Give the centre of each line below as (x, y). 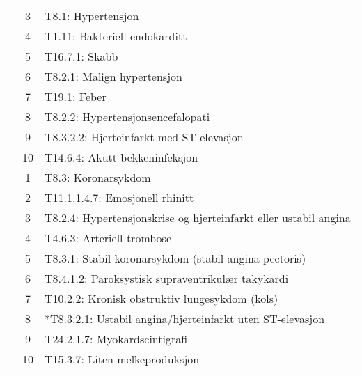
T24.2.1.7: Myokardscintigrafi (116, 339)
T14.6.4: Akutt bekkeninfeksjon (121, 157)
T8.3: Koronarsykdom (98, 177)
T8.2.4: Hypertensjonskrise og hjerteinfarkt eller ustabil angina (198, 218)
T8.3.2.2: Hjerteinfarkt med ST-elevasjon (144, 137)
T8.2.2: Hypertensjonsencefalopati (127, 117)
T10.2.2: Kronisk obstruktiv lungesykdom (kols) (162, 298)
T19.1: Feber (76, 96)
